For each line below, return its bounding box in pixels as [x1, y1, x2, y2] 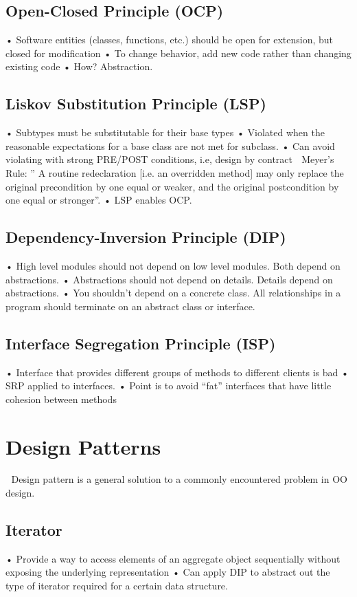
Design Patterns [5, 432, 161, 460]
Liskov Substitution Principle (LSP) [5, 93, 266, 114]
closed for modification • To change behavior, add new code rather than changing [5, 45, 352, 60]
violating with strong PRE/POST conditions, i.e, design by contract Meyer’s [5, 152, 334, 166]
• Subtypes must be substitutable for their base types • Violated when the [5, 125, 325, 140]
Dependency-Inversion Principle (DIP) [5, 226, 286, 248]
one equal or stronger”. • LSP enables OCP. [5, 193, 192, 207]
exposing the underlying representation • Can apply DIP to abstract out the [5, 565, 330, 579]
